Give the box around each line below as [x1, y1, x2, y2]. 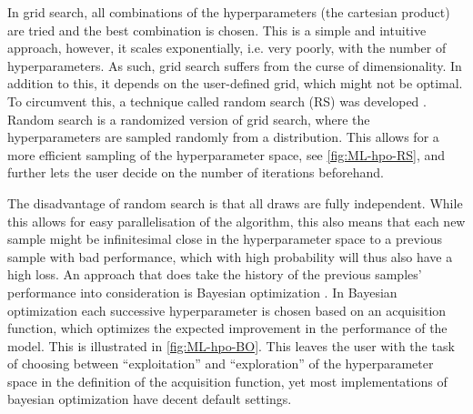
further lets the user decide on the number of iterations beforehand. [7, 163, 384, 182]
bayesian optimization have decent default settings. [7, 389, 292, 409]
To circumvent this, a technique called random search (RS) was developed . [7, 91, 427, 110]
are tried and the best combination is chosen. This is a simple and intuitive [7, 20, 427, 39]
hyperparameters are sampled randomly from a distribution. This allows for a [7, 127, 439, 146]
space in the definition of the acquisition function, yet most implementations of [7, 371, 448, 390]
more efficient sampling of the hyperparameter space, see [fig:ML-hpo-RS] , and [7, 145, 446, 164]
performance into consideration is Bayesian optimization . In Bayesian [7, 282, 398, 301]
